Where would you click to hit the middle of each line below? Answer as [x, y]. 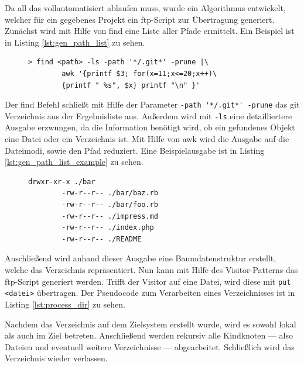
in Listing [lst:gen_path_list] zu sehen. [75, 42]
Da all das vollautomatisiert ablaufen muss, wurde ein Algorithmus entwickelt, [145, 8]
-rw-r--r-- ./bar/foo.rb [110, 205]
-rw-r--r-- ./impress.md [110, 216]
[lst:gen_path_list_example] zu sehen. [74, 162]
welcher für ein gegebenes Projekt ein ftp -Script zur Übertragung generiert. [140, 19]
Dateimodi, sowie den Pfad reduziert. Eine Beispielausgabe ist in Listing [135, 150]
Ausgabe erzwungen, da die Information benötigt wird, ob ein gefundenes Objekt [150, 127]
